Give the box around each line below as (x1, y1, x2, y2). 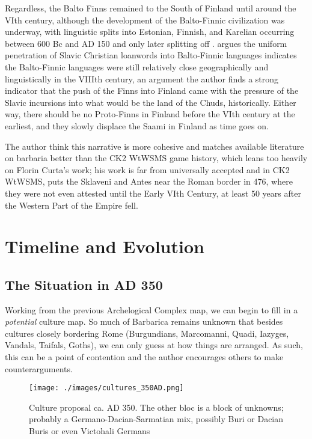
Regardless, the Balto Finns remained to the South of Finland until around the (5, 2, 296, 14)
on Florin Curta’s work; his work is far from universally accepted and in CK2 (5, 163, 290, 176)
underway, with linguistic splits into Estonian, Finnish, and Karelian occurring (5, 25, 295, 38)
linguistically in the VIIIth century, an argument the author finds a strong (5, 72, 279, 85)
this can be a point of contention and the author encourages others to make (5, 351, 284, 363)
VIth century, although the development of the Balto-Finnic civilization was (5, 13, 285, 26)
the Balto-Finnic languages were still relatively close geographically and (5, 60, 269, 73)
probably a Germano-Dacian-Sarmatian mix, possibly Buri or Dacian (29, 413, 284, 425)
